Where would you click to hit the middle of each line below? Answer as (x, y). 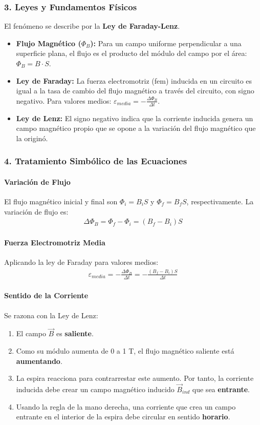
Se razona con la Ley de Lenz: (51, 315)
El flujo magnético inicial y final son (61, 201)
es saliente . (75, 333)
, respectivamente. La (220, 201)
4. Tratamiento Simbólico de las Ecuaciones (96, 161)
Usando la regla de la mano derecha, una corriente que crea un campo (126, 406)
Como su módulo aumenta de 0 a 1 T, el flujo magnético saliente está (125, 351)
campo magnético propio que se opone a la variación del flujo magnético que (136, 128)
